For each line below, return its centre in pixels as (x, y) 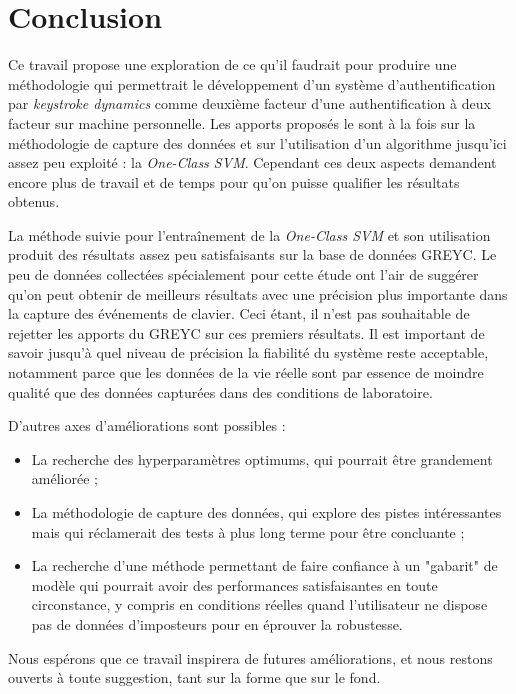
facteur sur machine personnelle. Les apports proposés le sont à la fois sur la (242, 122)
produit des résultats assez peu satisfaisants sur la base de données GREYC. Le (252, 254)
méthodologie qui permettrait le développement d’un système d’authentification (252, 83)
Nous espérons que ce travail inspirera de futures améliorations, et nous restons (250, 657)
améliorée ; (64, 478)
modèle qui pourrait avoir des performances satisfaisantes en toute (234, 584)
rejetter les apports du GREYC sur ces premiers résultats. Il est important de (246, 332)
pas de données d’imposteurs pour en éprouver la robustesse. (217, 623)
